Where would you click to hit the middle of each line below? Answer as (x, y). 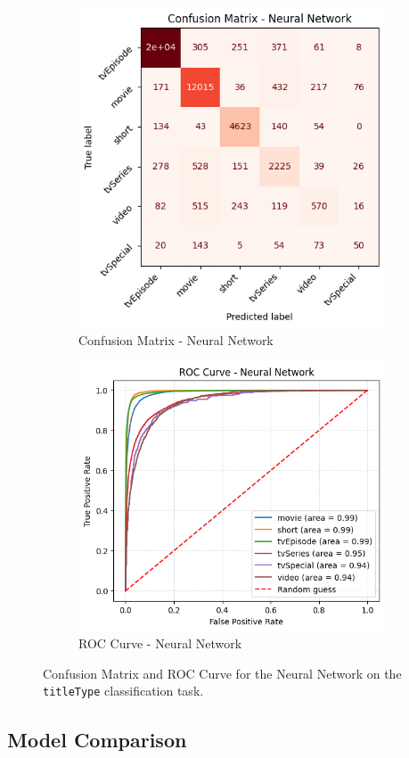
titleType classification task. (123, 691)
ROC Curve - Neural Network (160, 643)
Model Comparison (97, 739)
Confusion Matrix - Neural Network (176, 340)
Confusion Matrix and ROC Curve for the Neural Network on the (222, 673)
